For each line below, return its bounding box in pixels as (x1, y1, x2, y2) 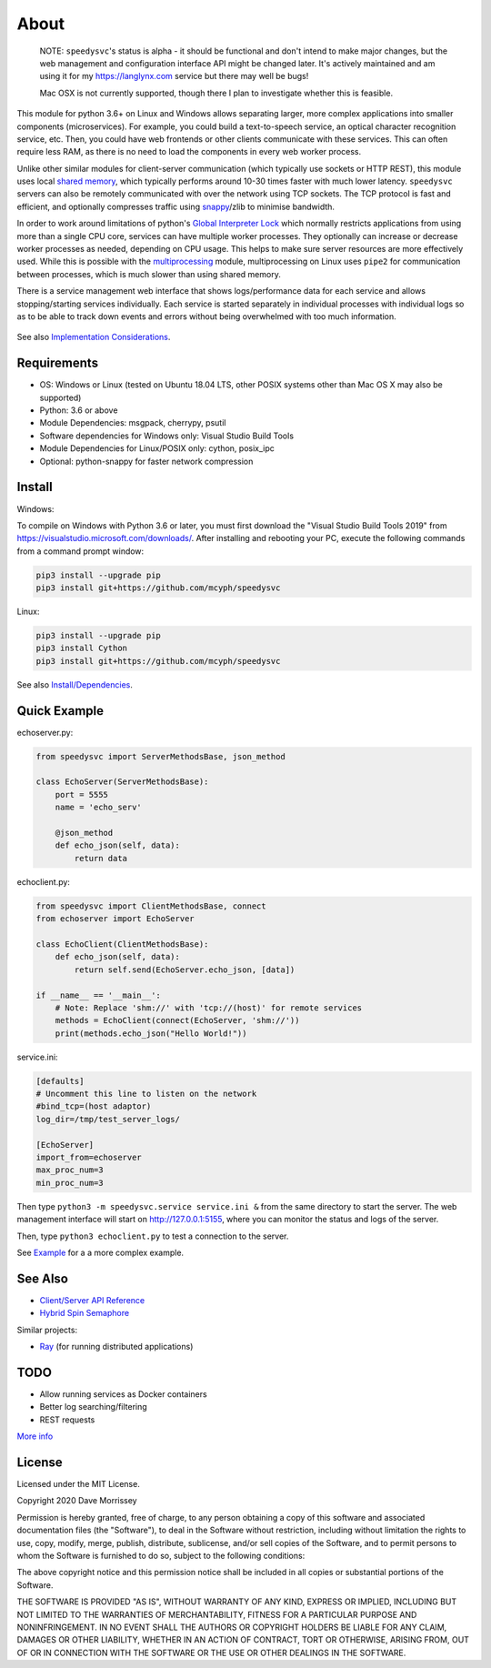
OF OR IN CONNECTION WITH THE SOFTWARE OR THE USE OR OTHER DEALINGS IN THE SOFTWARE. (16, 1647, 406, 1658)
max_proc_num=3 (35, 1165, 104, 1175)
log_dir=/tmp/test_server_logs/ (35, 1114, 181, 1124)
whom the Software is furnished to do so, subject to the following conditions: (16, 1550, 306, 1561)
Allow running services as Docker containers (39, 1388, 208, 1400)
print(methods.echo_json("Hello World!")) (55, 1028, 247, 1039)
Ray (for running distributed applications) (39, 1341, 194, 1352)
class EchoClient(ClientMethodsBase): (35, 939, 209, 950)
